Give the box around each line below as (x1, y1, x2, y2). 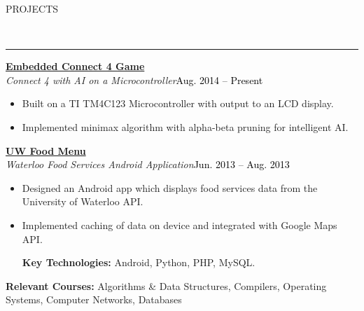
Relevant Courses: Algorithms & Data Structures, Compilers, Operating (6, 278, 327, 293)
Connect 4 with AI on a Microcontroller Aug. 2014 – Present (6, 72, 263, 87)
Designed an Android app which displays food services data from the (22, 180, 318, 195)
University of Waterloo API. (22, 194, 143, 209)
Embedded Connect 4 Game (6, 59, 145, 74)
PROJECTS (6, 1, 59, 15)
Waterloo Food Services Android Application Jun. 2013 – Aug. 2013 (6, 157, 290, 172)
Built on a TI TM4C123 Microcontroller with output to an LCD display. (22, 96, 334, 111)
